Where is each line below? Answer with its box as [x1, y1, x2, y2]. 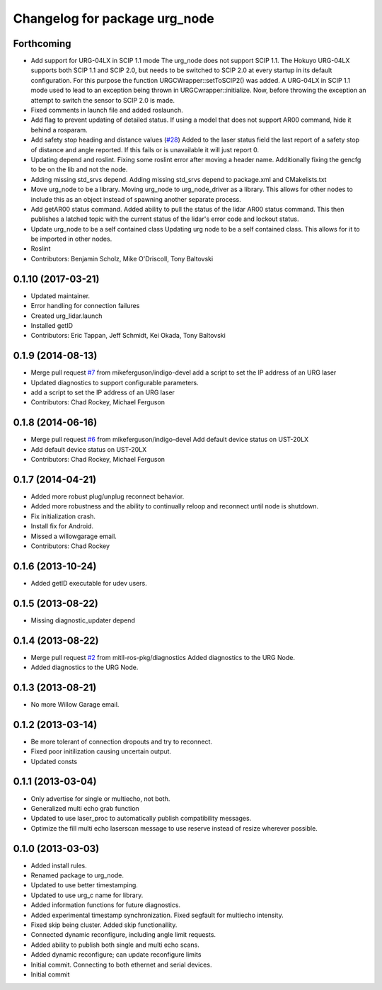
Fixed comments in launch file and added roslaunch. [30, 106, 183, 115]
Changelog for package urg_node [13, 11, 215, 26]
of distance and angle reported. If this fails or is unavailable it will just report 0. [30, 145, 260, 154]
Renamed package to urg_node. [30, 871, 124, 880]
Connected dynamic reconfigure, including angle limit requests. [30, 931, 216, 939]
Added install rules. [30, 861, 88, 870]
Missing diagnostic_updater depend [30, 616, 136, 625]
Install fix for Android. [30, 522, 94, 530]
